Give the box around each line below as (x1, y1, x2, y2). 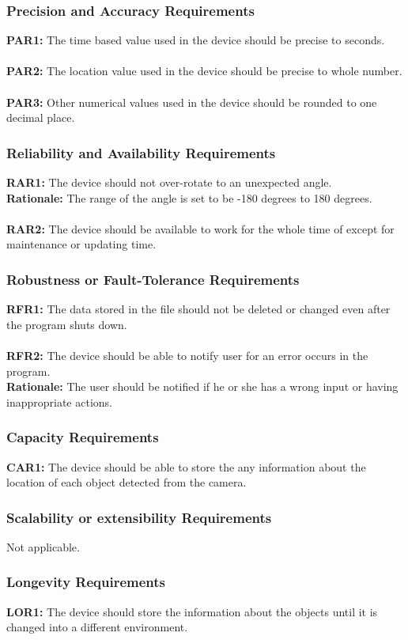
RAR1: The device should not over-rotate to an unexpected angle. (6, 174, 332, 190)
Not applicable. (6, 538, 80, 555)
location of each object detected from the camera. (6, 474, 247, 490)
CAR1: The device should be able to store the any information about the (6, 458, 366, 475)
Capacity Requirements (6, 427, 159, 447)
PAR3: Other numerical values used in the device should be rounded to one (6, 93, 377, 110)
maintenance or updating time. (6, 236, 157, 252)
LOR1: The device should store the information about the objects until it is (6, 603, 378, 619)
